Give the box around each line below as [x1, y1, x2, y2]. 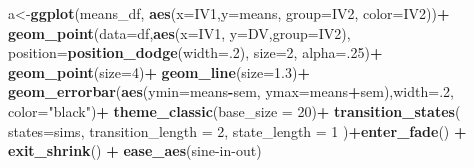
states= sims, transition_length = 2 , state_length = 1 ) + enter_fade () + [8, 120, 467, 141]
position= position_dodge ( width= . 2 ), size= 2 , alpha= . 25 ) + [8, 42, 383, 63]
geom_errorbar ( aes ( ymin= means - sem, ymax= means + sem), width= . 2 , [8, 81, 454, 102]
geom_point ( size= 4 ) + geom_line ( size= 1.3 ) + [8, 61, 310, 82]
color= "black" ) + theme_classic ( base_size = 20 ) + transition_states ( [8, 100, 461, 121]
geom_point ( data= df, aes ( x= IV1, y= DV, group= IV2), [8, 22, 351, 43]
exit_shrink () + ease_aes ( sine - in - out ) [8, 140, 262, 161]
